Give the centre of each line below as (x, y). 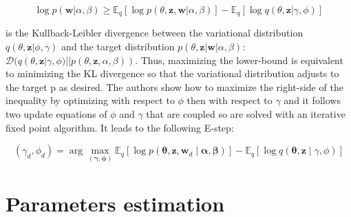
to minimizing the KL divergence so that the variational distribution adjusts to (172, 73)
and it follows (312, 100)
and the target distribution (118, 46)
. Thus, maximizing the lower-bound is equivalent (239, 60)
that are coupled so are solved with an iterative (246, 114)
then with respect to (230, 100)
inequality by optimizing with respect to (90, 100)
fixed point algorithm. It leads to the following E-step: (120, 127)
